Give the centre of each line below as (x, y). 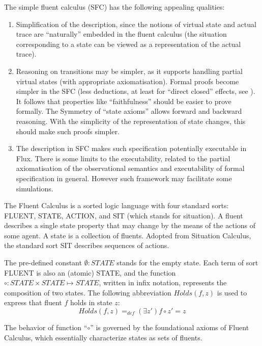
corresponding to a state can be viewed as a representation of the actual (128, 44)
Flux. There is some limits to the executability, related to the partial (123, 158)
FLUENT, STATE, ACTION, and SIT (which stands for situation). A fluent (124, 215)
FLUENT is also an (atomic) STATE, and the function (90, 272)
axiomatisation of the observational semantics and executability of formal (130, 168)
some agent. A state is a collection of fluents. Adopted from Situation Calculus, (128, 235)
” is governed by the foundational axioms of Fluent (170, 327)
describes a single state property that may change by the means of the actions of (130, 225)
